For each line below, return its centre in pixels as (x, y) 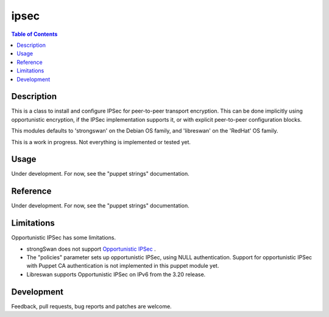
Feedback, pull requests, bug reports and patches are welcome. (91, 306)
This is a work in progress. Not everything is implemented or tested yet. (101, 142)
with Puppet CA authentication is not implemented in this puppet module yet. (123, 266)
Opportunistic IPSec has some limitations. (63, 238)
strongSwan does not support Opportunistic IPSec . (91, 249)
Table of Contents (34, 34)
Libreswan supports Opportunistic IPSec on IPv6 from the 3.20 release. (116, 274)
